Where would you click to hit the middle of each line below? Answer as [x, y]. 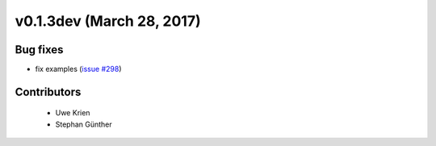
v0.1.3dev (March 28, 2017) [108, 21]
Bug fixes [39, 50]
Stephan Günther [84, 124]
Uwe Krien [73, 113]
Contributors [48, 92]
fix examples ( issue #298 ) [78, 69]
